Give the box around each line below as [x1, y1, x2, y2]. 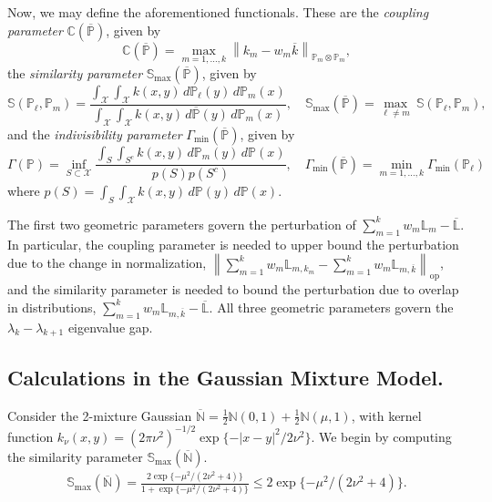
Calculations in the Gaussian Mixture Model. [7, 363, 444, 391]
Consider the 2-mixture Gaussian [7, 405, 192, 425]
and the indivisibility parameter [7, 124, 182, 143]
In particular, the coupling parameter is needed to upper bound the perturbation [7, 234, 459, 253]
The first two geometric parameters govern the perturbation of [7, 214, 356, 233]
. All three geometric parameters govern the [209, 297, 454, 316]
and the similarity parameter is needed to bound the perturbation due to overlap [7, 280, 459, 299]
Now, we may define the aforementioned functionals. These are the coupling [7, 3, 429, 21]
